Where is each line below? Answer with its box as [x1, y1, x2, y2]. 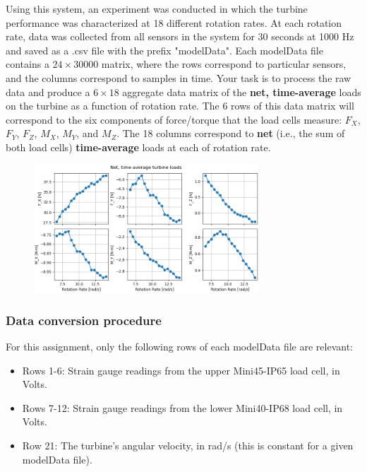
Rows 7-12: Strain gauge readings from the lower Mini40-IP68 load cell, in [22, 400, 343, 415]
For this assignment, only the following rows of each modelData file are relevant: [6, 339, 353, 354]
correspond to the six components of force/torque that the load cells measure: [6, 112, 342, 126]
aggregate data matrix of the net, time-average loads [122, 84, 361, 99]
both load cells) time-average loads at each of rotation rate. [6, 139, 271, 154]
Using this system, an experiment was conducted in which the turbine [6, 1, 308, 16]
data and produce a [6, 84, 90, 99]
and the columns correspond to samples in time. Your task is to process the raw [6, 70, 351, 85]
